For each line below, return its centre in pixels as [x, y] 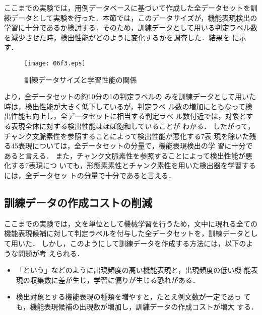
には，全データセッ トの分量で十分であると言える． [90, 175]
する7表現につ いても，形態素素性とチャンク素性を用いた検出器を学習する [133, 165]
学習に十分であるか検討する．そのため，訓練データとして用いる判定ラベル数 [131, 27]
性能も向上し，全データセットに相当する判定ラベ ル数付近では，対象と [128, 116]
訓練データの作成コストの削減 [78, 202]
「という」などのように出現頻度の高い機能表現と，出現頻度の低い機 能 [133, 270]
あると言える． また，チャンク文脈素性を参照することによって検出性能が [125, 155]
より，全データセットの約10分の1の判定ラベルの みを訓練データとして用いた [130, 96]
